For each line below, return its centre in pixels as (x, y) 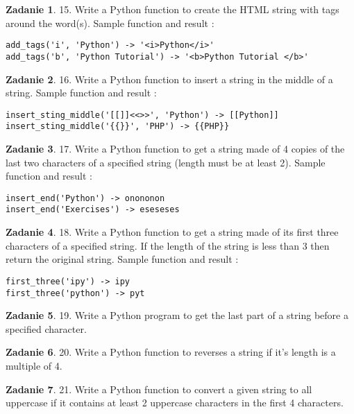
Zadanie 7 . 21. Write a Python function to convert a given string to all (159, 389)
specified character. (46, 328)
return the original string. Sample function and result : (122, 259)
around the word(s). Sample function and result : (110, 23)
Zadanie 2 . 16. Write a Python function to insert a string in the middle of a (169, 79)
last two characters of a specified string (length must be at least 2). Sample (166, 162)
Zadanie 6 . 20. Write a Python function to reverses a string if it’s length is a (171, 352)
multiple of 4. (34, 365)
